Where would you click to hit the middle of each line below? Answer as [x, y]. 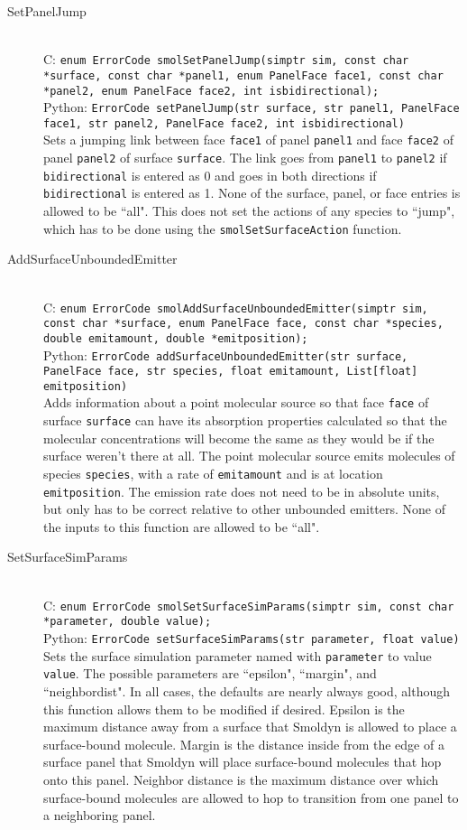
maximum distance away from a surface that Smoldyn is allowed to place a [250, 727]
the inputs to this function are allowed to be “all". [182, 526]
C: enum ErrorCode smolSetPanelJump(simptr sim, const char [226, 59]
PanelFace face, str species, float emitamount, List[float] [231, 372]
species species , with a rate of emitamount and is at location [213, 473]
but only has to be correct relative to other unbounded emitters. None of [245, 509]
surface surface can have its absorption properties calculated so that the [245, 420]
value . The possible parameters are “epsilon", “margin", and [210, 673]
